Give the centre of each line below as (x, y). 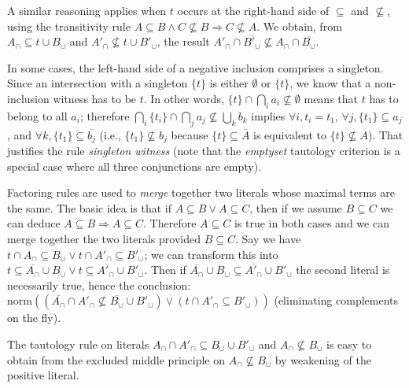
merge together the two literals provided (104, 238)
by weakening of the (323, 359)
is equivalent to (290, 134)
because (190, 134)
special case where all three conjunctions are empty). (134, 166)
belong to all (37, 115)
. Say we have (268, 238)
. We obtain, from (299, 26)
